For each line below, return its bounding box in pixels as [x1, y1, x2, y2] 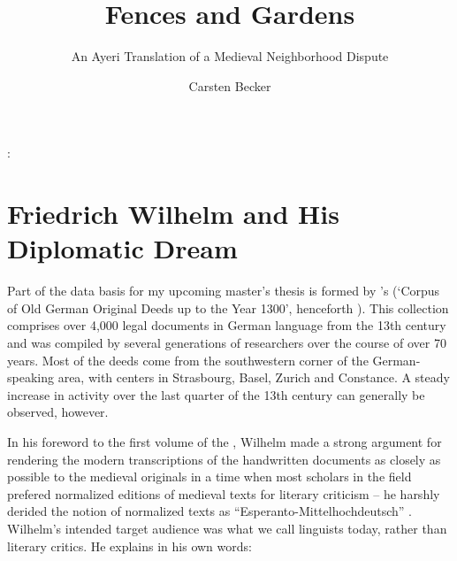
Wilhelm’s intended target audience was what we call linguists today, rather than [7, 519, 447, 537]
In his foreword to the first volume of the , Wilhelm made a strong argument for [7, 432, 442, 450]
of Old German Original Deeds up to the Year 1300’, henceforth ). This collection [7, 298, 449, 317]
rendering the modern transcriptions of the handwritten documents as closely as [7, 450, 441, 468]
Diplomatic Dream [7, 230, 238, 266]
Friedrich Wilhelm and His [7, 196, 339, 232]
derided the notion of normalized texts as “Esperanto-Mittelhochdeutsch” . [7, 502, 412, 520]
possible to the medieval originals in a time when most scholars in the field [7, 467, 412, 486]
